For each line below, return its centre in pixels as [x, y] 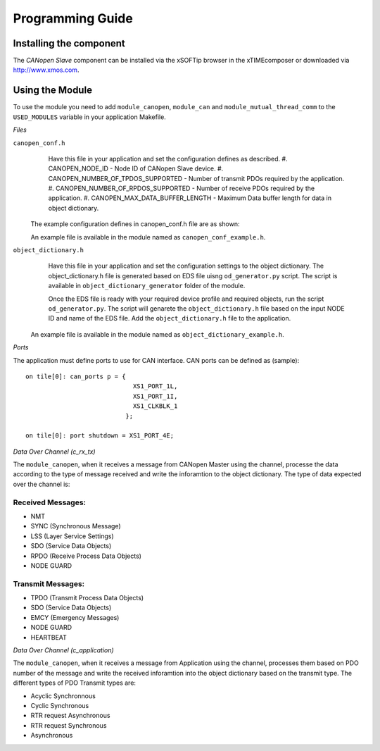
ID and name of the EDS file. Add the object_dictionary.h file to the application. [170, 318]
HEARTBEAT [49, 637]
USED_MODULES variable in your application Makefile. [90, 117]
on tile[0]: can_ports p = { [76, 376]
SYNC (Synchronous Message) [76, 526]
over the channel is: [42, 484]
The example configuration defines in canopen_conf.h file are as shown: [135, 224]
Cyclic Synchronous [60, 706]
